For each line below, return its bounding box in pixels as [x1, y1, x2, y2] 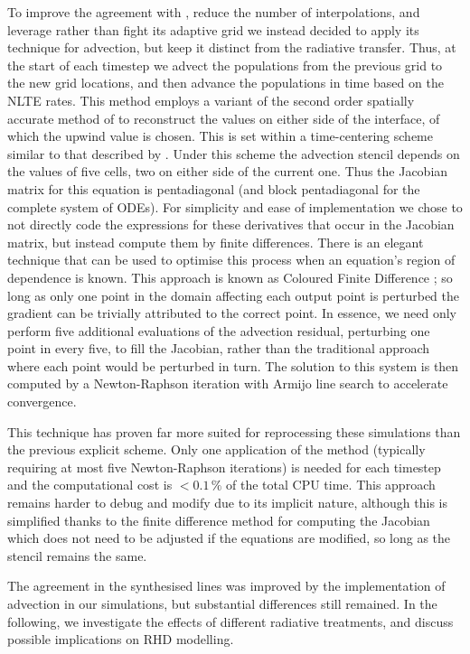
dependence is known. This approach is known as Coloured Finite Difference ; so [7, 267, 453, 286]
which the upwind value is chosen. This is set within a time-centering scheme [7, 126, 433, 145]
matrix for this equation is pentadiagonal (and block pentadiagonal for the [7, 179, 420, 198]
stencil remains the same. [7, 546, 147, 565]
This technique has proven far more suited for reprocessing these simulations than [7, 422, 461, 441]
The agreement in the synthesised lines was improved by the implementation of [7, 576, 446, 595]
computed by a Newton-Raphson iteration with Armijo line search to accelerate [7, 374, 448, 393]
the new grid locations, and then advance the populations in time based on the [7, 73, 444, 92]
